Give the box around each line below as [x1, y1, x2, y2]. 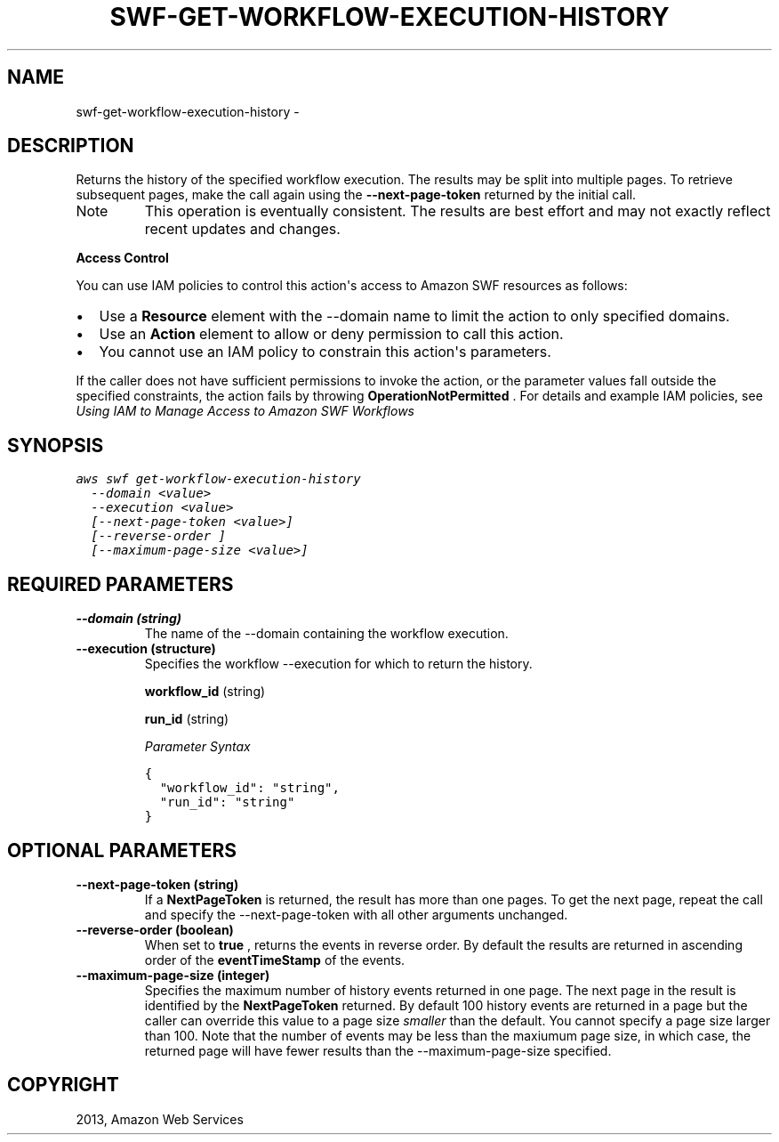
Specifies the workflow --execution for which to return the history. [144, 656, 533, 672]
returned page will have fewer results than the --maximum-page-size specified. [144, 1042, 612, 1058]
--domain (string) [76, 611, 181, 627]
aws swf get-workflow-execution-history [76, 472, 361, 487]
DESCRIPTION [7, 134, 134, 158]
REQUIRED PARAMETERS [7, 572, 234, 595]
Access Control [76, 250, 169, 266]
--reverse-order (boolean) [76, 921, 234, 937]
